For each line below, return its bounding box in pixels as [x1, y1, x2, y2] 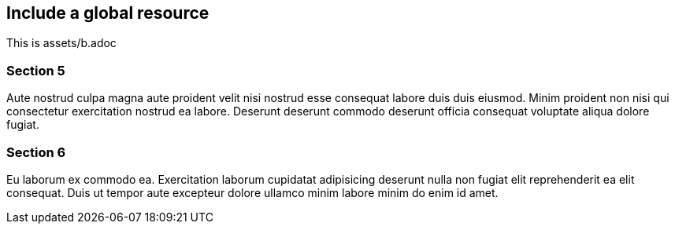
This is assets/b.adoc [6, 36, 117, 50]
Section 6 [6, 144, 66, 160]
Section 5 [6, 62, 65, 78]
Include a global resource [6, 3, 210, 23]
